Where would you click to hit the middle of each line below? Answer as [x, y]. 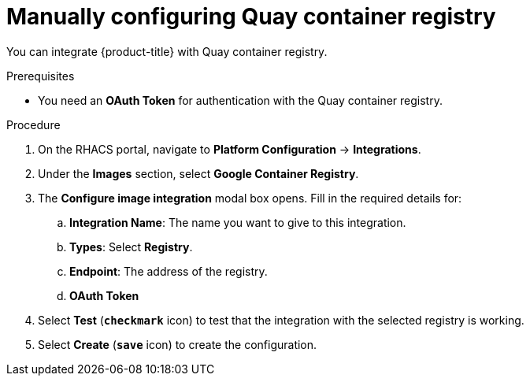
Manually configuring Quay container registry [251, 17]
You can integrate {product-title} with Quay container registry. [167, 51]
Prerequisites [41, 76]
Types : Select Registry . [131, 247]
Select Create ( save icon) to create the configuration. [178, 344]
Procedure [33, 124]
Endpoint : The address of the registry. [169, 271]
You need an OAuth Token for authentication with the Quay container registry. [240, 100]
